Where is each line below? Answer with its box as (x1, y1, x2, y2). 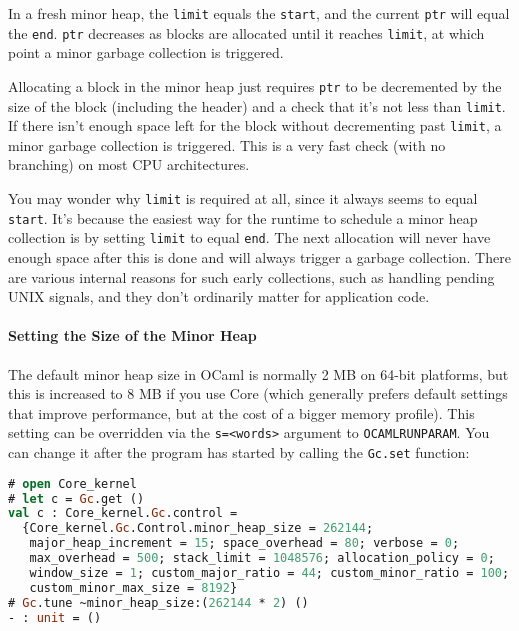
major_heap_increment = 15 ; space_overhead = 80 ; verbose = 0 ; (29, 536, 460, 551)
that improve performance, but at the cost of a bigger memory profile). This (8, 402, 475, 423)
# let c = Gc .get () (8, 491, 145, 506)
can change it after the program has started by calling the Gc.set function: (8, 442, 470, 463)
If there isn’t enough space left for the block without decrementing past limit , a (8, 115, 502, 136)
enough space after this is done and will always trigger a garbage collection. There (8, 247, 511, 268)
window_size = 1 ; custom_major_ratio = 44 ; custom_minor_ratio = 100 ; (29, 565, 510, 580)
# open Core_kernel (8, 476, 137, 491)
